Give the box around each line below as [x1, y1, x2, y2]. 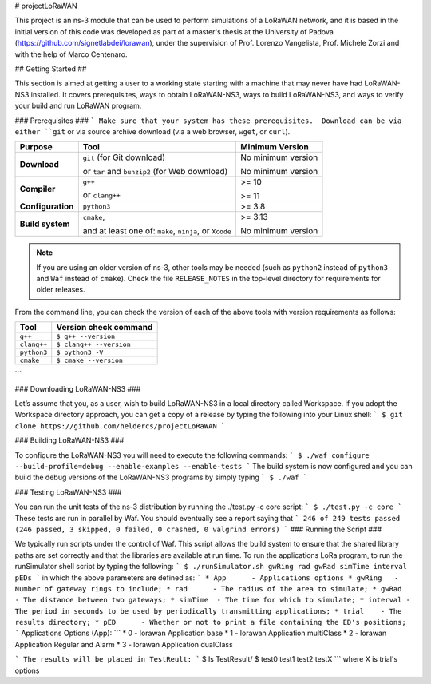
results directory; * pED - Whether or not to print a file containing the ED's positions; [14, 618, 406, 627]
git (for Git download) [82, 152, 166, 163]
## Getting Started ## [14, 64, 87, 74]
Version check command [56, 322, 153, 333]
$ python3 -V [56, 348, 104, 357]
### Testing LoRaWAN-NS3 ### [14, 487, 122, 497]
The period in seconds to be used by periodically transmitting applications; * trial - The [14, 606, 402, 615]
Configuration [19, 201, 74, 212]
